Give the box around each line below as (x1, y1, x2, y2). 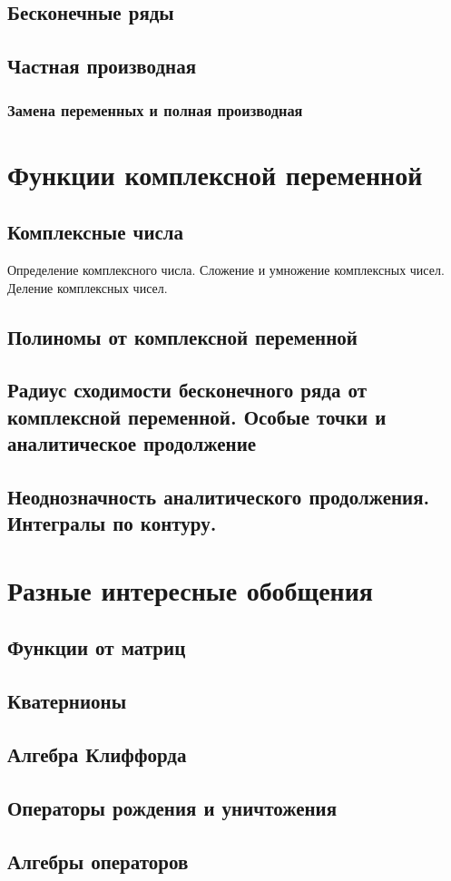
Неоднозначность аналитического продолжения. (7, 482, 430, 510)
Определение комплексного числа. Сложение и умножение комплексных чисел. (7, 259, 445, 279)
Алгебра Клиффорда (7, 740, 187, 768)
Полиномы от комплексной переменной (7, 322, 358, 350)
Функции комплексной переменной (7, 155, 423, 192)
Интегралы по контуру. (7, 509, 217, 537)
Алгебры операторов (7, 847, 189, 875)
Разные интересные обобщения (7, 571, 373, 608)
